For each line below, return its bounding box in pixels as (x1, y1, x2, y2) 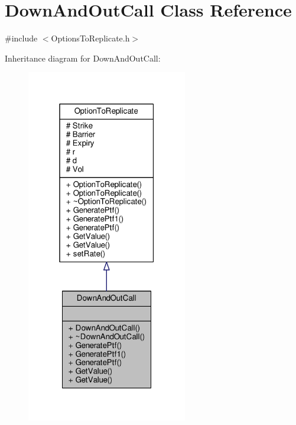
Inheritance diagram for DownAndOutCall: (5, 51, 161, 64)
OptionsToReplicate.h (51, 32, 130, 44)
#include (5, 32, 38, 44)
